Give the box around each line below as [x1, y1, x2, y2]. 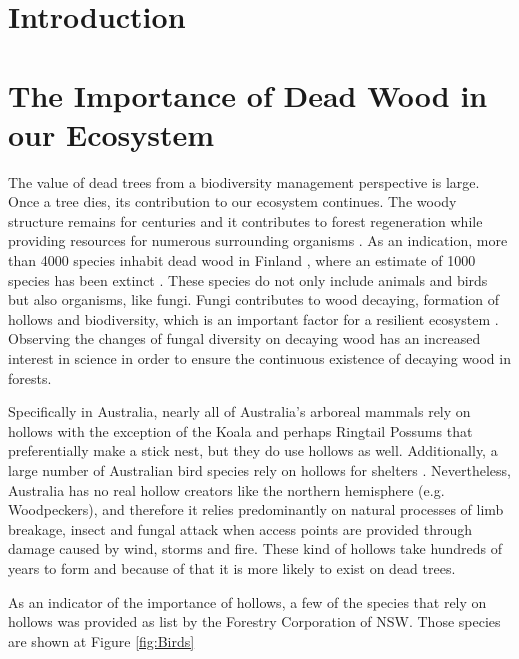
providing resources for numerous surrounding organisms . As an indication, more [8, 230, 508, 251]
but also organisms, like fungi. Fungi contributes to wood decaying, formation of [8, 289, 500, 310]
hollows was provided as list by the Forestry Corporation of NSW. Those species [8, 611, 501, 632]
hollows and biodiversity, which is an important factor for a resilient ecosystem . [8, 308, 499, 329]
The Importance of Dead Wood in [8, 74, 488, 115]
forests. [8, 367, 52, 388]
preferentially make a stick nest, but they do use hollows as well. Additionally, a [8, 440, 498, 461]
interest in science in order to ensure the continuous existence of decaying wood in [8, 348, 511, 369]
